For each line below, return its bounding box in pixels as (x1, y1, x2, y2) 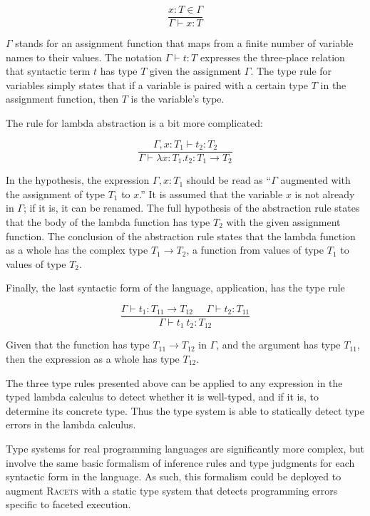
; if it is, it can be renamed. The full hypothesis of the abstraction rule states (23, 200, 360, 215)
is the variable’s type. (130, 91, 225, 106)
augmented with (280, 172, 351, 187)
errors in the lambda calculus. (6, 417, 136, 432)
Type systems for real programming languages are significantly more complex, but (6, 440, 365, 455)
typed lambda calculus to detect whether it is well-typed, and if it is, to (6, 389, 319, 404)
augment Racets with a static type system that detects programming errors (6, 483, 338, 497)
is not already (294, 186, 355, 201)
